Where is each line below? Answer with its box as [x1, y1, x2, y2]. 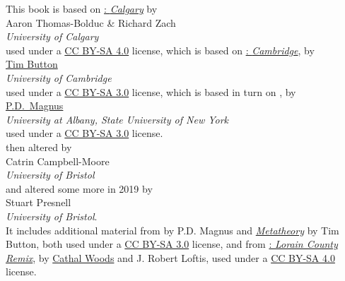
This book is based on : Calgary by [6, 1, 158, 16]
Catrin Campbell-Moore [6, 153, 110, 168]
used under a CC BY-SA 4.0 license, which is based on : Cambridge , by [6, 42, 315, 57]
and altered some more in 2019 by [6, 181, 153, 196]
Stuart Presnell [6, 195, 71, 210]
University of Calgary [6, 29, 99, 44]
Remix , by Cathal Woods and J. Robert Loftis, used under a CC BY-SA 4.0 [6, 250, 335, 265]
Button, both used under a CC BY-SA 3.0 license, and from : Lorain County [6, 237, 338, 251]
